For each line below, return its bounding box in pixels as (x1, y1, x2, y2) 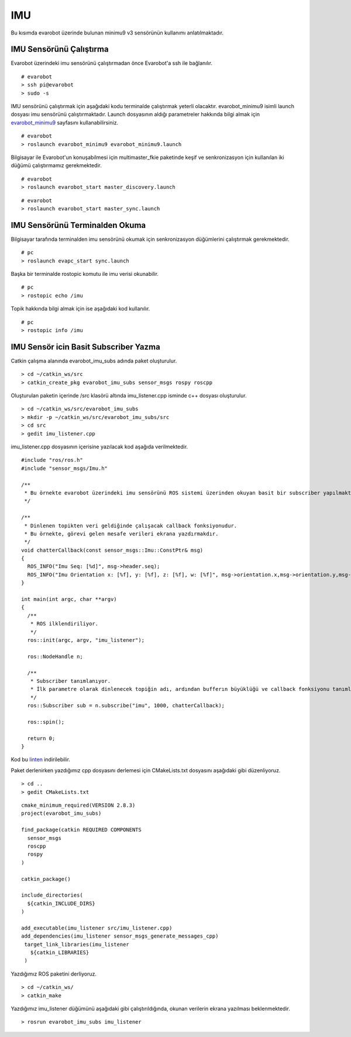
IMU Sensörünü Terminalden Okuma (11, 220, 146, 230)
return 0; (27, 735, 56, 742)
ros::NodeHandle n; (27, 653, 83, 660)
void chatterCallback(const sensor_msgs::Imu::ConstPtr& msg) (21, 547, 204, 554)
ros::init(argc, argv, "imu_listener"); (27, 637, 145, 643)
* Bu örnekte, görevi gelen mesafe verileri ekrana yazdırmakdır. (24, 530, 219, 537)
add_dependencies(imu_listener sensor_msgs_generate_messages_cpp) (21, 933, 219, 939)
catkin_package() (21, 876, 71, 882)
